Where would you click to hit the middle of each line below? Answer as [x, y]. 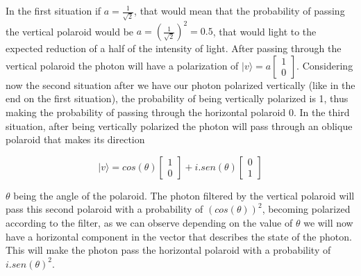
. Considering [325, 65]
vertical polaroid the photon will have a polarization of [122, 65]
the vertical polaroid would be [70, 31]
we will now [328, 222]
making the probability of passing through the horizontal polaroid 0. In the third [178, 112]
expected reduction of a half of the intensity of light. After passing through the [174, 48]
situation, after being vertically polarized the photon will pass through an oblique [179, 125]
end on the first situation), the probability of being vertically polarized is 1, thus [177, 98]
